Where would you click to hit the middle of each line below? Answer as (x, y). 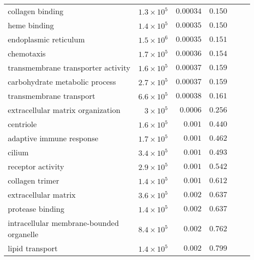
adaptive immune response (53, 138)
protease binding (36, 209)
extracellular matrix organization (64, 110)
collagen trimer (33, 180)
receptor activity (36, 166)
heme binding (31, 25)
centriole (22, 124)
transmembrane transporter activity (69, 67)
